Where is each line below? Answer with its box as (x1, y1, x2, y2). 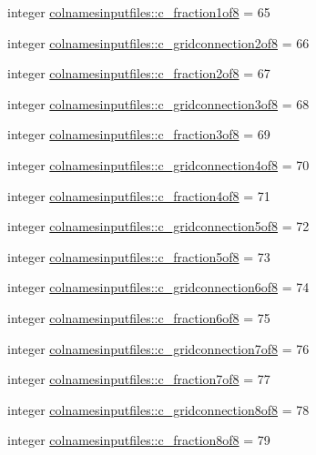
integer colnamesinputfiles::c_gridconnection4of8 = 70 (7, 155, 310, 174)
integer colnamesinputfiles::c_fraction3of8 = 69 (7, 125, 270, 144)
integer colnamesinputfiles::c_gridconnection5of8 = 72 (7, 217, 310, 236)
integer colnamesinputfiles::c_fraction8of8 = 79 (7, 430, 270, 450)
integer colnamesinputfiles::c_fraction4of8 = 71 (7, 186, 270, 205)
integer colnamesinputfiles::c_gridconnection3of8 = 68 (7, 94, 310, 113)
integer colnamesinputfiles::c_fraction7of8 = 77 (7, 369, 270, 389)
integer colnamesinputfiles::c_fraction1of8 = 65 (7, 3, 270, 21)
